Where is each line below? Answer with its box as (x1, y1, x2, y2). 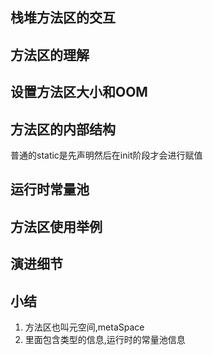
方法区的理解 (10, 46, 90, 63)
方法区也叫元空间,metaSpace (24, 321, 145, 333)
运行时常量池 (10, 181, 90, 198)
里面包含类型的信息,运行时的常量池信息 (24, 333, 186, 345)
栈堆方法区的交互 (10, 9, 116, 27)
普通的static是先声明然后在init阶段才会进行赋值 (10, 149, 203, 161)
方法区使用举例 (10, 218, 103, 235)
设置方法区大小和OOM (10, 84, 148, 101)
